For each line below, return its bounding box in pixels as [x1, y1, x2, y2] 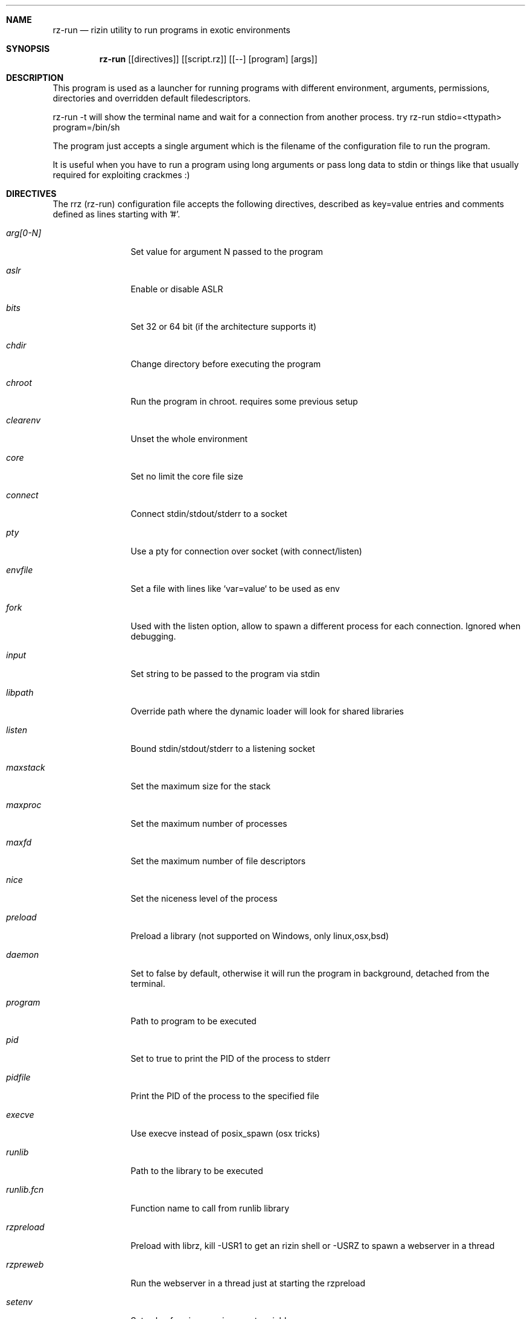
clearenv [6, 415, 41, 425]
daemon [6, 949, 39, 960]
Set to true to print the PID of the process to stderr [130, 1053, 331, 1064]
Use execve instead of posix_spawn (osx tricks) [130, 1128, 321, 1138]
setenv [6, 1297, 33, 1307]
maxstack [6, 762, 45, 772]
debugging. [130, 631, 176, 641]
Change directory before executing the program [130, 359, 321, 369]
